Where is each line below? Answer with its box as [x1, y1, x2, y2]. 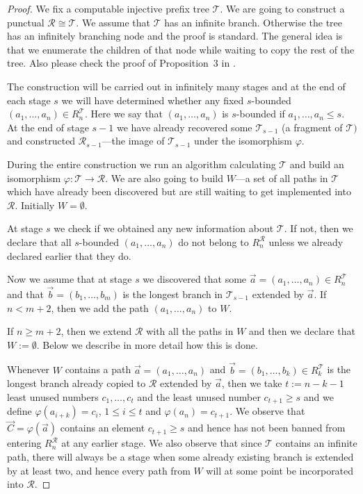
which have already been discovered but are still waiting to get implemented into [7, 184, 351, 199]
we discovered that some [143, 272, 247, 286]
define [7, 404, 32, 418]
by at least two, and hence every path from [7, 463, 191, 477]
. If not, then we [284, 221, 353, 236]
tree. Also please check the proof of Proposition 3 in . [7, 56, 236, 70]
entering [7, 436, 42, 450]
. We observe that [229, 404, 305, 418]
